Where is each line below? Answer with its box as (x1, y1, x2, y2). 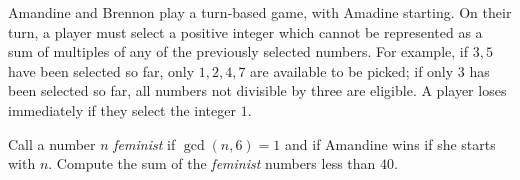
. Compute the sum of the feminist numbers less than (48, 153, 376, 174)
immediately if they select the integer (8, 99, 236, 120)
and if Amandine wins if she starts (285, 133, 496, 154)
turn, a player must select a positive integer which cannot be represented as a (8, 21, 483, 42)
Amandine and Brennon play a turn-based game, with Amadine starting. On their (8, 2, 512, 22)
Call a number (8, 133, 96, 154)
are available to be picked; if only (250, 60, 454, 81)
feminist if (113, 133, 176, 154)
